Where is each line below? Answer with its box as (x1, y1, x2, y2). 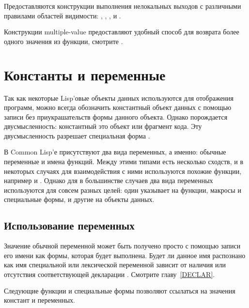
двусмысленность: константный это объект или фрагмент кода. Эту (4, 121, 202, 131)
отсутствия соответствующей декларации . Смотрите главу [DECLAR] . (4, 269, 215, 279)
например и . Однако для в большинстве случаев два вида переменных (4, 175, 213, 185)
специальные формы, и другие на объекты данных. (4, 194, 155, 204)
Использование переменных (4, 218, 135, 233)
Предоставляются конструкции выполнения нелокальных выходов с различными (4, 1, 241, 11)
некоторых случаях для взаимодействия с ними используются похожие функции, (4, 166, 242, 176)
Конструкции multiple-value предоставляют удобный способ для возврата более (4, 27, 239, 37)
